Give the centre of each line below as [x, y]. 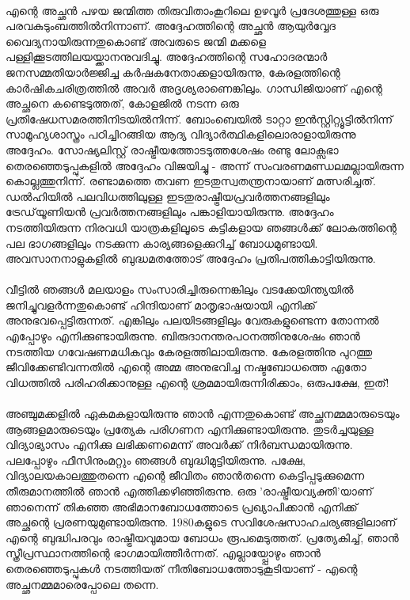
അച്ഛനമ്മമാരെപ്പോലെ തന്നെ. [82, 584]
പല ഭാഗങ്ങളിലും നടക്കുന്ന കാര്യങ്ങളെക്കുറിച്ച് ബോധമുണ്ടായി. [162, 243]
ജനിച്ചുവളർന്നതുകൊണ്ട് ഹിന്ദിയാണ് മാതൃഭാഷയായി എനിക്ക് [161, 304]
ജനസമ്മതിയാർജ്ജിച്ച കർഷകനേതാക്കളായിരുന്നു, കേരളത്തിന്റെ [173, 72]
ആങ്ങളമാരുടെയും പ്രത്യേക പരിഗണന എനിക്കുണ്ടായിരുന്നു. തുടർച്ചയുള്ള [190, 429]
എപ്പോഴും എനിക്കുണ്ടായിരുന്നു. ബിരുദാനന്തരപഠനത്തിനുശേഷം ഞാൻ [183, 336]
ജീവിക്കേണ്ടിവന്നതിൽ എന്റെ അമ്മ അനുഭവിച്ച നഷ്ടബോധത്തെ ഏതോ [186, 367]
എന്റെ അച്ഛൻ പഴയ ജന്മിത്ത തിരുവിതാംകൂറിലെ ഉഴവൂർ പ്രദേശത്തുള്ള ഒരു [192, 10]
